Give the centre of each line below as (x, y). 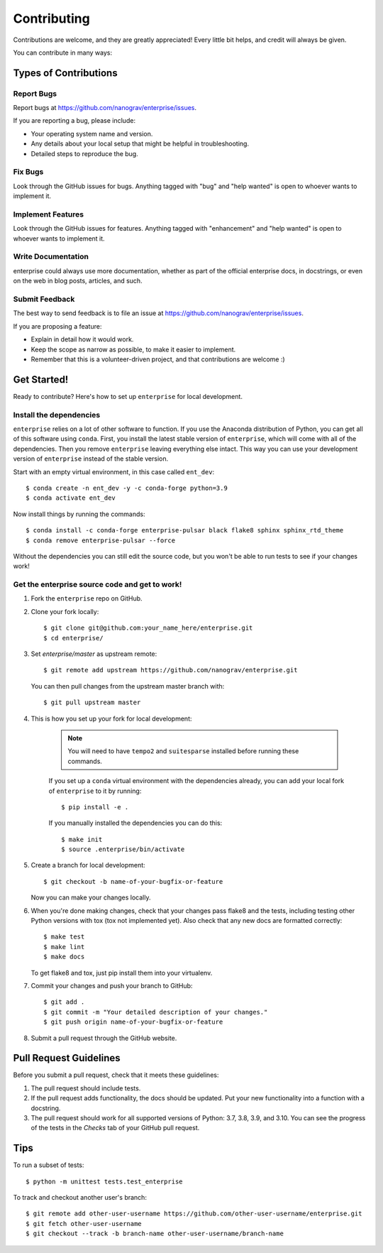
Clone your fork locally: (65, 611)
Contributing (51, 18)
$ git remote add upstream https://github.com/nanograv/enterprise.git (171, 670)
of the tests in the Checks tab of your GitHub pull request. (115, 1128)
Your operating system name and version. (92, 133)
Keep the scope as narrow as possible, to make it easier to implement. (133, 349)
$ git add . (64, 1002)
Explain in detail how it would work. (82, 339)
